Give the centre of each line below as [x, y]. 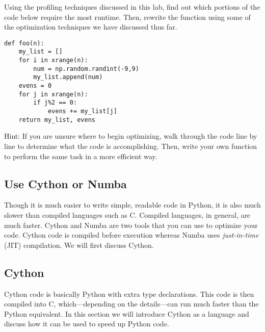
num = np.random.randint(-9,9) [86, 69]
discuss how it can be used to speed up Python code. [87, 324]
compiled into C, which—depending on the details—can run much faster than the [131, 304]
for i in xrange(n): [53, 60]
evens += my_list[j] [82, 111]
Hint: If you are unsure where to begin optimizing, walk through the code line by [131, 136]
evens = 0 [35, 86]
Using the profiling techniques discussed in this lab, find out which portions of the [132, 7]
